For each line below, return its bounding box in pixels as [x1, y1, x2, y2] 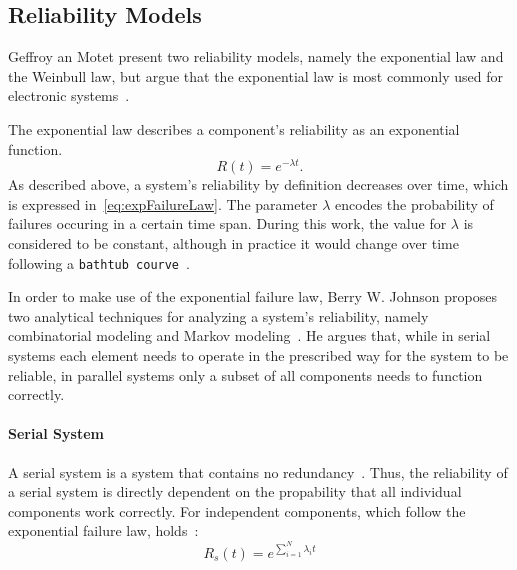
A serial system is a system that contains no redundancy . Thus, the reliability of [8, 461, 508, 482]
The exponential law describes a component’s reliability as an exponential [8, 118, 460, 139]
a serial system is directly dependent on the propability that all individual [8, 481, 462, 502]
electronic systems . [8, 85, 130, 106]
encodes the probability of [335, 193, 494, 214]
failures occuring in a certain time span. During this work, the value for [8, 213, 447, 234]
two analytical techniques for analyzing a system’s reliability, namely [8, 305, 429, 326]
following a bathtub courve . [8, 252, 190, 273]
